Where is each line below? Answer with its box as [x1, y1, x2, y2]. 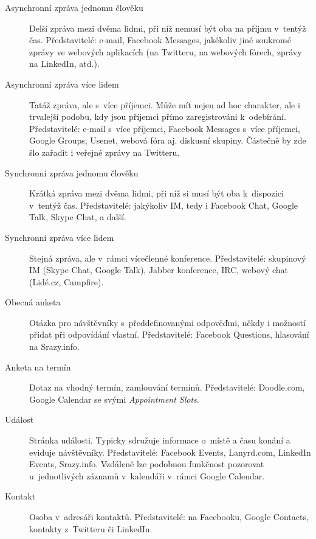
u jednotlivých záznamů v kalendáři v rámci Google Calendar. [29, 469, 265, 482]
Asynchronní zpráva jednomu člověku [5, 1, 143, 13]
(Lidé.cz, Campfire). [29, 275, 104, 288]
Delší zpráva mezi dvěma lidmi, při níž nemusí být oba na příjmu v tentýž [29, 21, 306, 34]
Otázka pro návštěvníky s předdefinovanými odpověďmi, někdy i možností [29, 316, 306, 329]
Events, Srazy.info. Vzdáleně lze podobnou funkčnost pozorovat [29, 457, 264, 470]
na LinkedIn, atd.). [29, 57, 100, 70]
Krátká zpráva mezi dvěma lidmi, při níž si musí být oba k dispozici [29, 187, 284, 200]
